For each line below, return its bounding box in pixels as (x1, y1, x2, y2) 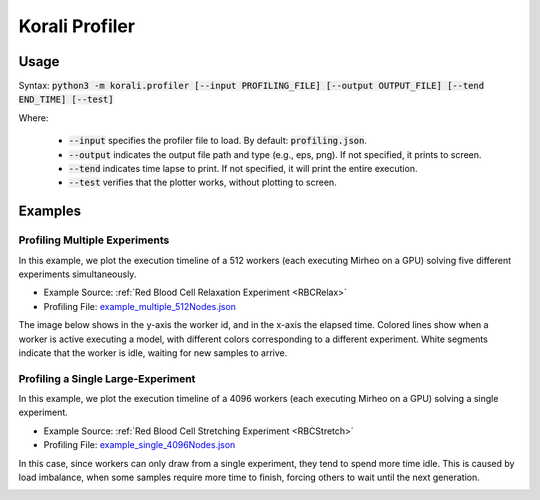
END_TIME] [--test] (18, 94, 114, 105)
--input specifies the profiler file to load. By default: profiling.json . (68, 135, 367, 147)
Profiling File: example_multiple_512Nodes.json (43, 300, 237, 312)
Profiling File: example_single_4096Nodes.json (43, 439, 236, 451)
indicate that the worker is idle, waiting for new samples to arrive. (18, 346, 288, 359)
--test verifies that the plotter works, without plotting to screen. (68, 176, 337, 189)
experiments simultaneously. (18, 268, 137, 280)
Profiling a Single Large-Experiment (18, 371, 196, 385)
